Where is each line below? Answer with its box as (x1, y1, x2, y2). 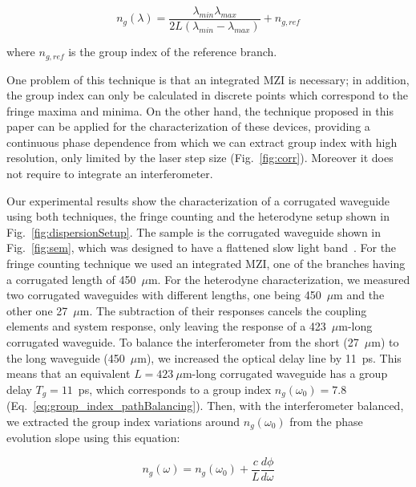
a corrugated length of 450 (6, 270, 136, 287)
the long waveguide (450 (6, 349, 125, 366)
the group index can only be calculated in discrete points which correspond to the (6, 87, 408, 103)
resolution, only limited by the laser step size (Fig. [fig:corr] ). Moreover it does (6, 149, 394, 166)
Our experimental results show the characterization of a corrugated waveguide (6, 192, 390, 209)
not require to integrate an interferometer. (6, 165, 213, 182)
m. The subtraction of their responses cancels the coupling (79, 302, 367, 319)
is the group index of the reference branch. (68, 43, 277, 60)
